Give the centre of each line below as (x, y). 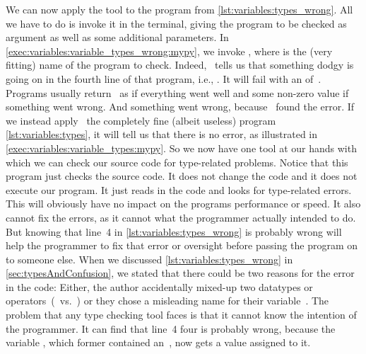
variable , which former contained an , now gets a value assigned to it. (158, 342)
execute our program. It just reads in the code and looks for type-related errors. (179, 189)
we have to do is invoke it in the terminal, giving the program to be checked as (176, 23)
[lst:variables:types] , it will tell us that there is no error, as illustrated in (162, 134)
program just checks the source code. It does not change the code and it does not (182, 176)
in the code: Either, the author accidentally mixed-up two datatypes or (159, 286)
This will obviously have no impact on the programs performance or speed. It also (183, 204)
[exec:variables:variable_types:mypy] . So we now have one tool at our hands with (181, 148)
